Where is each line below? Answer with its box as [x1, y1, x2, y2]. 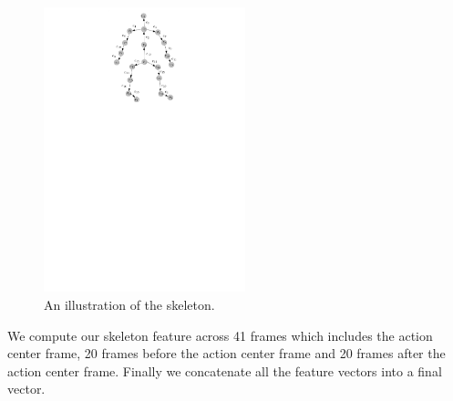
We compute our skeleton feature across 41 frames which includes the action [7, 325, 433, 344]
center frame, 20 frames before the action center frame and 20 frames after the [7, 344, 446, 363]
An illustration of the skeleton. [44, 295, 215, 314]
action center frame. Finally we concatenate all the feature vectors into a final [7, 361, 442, 380]
